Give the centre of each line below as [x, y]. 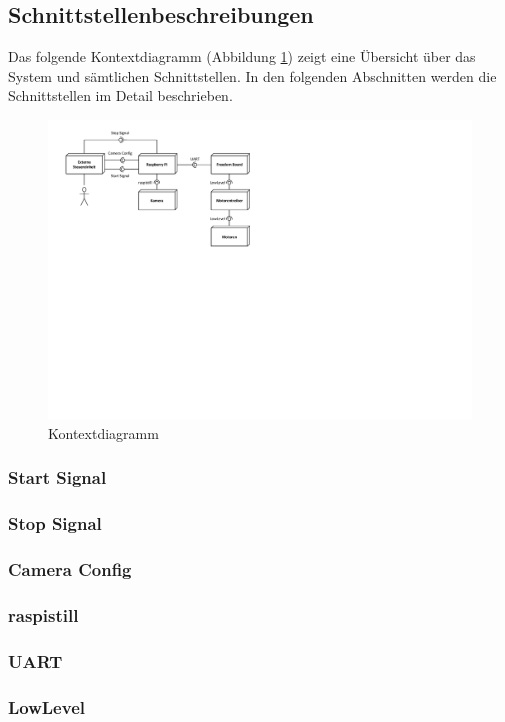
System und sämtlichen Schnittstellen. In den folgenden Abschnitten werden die [252, 75]
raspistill [43, 614]
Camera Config [70, 569]
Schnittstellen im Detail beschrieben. [120, 95]
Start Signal [57, 477]
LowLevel [46, 706]
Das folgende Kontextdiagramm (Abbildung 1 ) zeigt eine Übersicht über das [242, 56]
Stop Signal [55, 523]
